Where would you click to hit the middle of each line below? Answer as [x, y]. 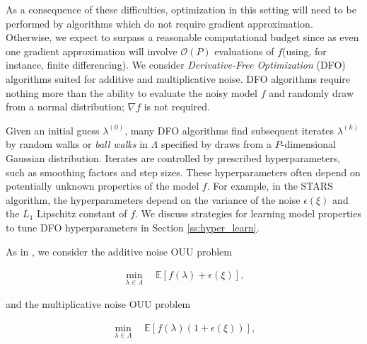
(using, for [304, 51]
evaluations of [244, 51]
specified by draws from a [216, 144]
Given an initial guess [53, 130]
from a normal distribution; [65, 107]
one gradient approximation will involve [92, 51]
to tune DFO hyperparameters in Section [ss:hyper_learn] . [133, 227]
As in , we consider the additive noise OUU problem [119, 251]
